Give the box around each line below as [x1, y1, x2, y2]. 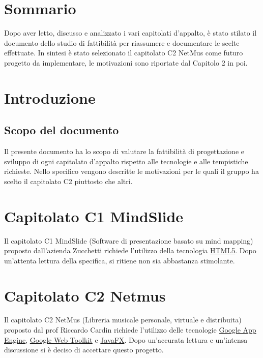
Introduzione [4, 87, 96, 108]
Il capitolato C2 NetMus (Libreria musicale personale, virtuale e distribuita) [4, 314, 242, 325]
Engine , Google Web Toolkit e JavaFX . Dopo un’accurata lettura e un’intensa [4, 334, 248, 345]
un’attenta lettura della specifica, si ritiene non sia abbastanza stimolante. [4, 255, 235, 265]
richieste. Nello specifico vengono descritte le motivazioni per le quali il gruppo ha [4, 166, 259, 176]
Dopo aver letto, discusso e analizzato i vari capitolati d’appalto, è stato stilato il [4, 27, 257, 38]
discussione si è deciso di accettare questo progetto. [4, 344, 164, 355]
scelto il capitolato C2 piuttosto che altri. [4, 175, 133, 186]
